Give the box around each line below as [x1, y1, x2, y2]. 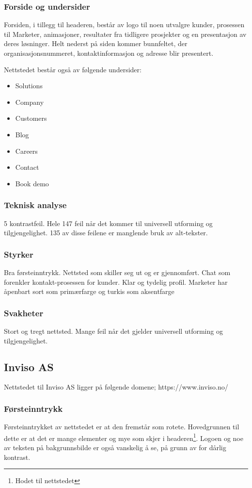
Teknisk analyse [4, 199, 67, 211]
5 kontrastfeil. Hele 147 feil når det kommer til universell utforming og [4, 218, 213, 228]
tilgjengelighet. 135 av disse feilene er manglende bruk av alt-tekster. [4, 228, 208, 238]
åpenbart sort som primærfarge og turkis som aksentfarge [4, 286, 174, 296]
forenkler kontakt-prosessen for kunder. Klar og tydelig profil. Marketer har [4, 277, 228, 287]
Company [15, 97, 44, 107]
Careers [15, 146, 38, 156]
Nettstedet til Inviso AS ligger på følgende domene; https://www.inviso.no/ [4, 382, 228, 392]
